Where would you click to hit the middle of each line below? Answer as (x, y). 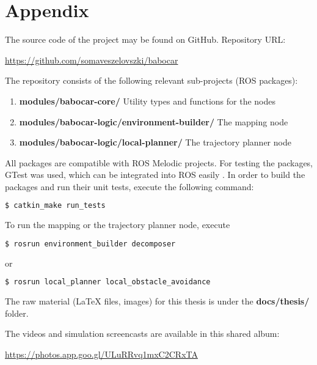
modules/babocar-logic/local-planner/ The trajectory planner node (155, 142)
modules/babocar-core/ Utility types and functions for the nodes (148, 101)
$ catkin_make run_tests (55, 206)
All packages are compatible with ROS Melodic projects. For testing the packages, (159, 162)
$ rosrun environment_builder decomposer (90, 244)
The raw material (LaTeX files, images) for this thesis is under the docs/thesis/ (157, 301)
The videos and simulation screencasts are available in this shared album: (142, 334)
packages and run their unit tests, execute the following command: (129, 186)
